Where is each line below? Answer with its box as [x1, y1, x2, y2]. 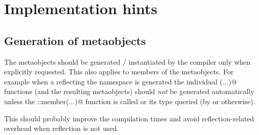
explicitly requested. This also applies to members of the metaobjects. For [4, 66, 234, 77]
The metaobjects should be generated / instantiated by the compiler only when [4, 56, 251, 67]
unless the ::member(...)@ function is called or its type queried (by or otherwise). [4, 96, 255, 106]
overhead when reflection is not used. [4, 123, 119, 133]
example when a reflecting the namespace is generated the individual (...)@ [4, 76, 237, 86]
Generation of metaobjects [4, 32, 146, 48]
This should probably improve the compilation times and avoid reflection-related [4, 113, 254, 123]
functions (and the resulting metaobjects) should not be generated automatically [4, 86, 254, 97]
